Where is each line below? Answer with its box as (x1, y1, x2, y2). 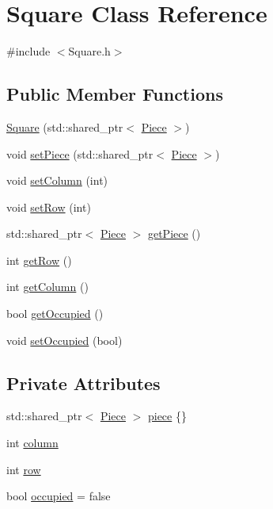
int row (6, 461, 41, 477)
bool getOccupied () (6, 305, 104, 322)
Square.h (68, 43, 111, 59)
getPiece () (147, 225, 201, 242)
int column (6, 434, 59, 451)
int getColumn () (6, 278, 89, 295)
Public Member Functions (6, 82, 223, 106)
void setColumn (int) (6, 172, 108, 189)
